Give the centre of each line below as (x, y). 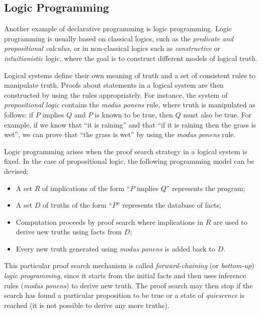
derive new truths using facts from (69, 232)
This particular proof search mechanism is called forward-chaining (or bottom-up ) (129, 265)
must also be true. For (217, 114)
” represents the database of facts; (169, 205)
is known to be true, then (134, 114)
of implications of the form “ (86, 188)
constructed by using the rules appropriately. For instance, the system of (116, 95)
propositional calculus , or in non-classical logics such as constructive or (112, 48)
